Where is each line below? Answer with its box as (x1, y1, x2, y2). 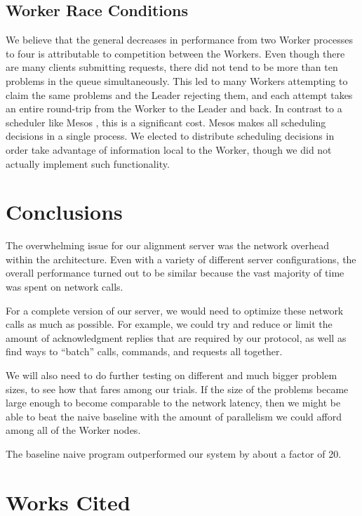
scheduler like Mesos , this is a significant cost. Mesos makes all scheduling (6, 114, 326, 129)
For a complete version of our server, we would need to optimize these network (6, 303, 344, 317)
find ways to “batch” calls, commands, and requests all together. (6, 344, 283, 359)
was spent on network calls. (6, 279, 123, 294)
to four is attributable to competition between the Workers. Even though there (6, 46, 345, 60)
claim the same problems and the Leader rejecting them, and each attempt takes (6, 87, 353, 102)
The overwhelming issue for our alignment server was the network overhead (6, 238, 329, 253)
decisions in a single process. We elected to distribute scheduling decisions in (6, 128, 335, 143)
